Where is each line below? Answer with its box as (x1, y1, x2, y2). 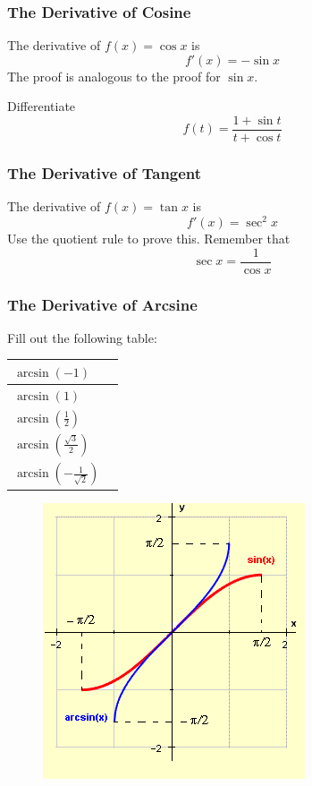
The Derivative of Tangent (7, 161, 202, 184)
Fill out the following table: (7, 328, 157, 346)
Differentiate (7, 97, 76, 115)
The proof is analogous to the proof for (7, 66, 221, 85)
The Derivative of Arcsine (7, 293, 198, 315)
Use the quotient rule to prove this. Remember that (7, 228, 291, 247)
